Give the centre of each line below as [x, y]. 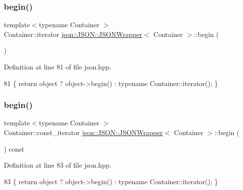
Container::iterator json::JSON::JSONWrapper [73, 34]
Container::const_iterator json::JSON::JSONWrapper [83, 132]
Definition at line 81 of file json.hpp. [58, 67]
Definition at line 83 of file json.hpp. [58, 165]
